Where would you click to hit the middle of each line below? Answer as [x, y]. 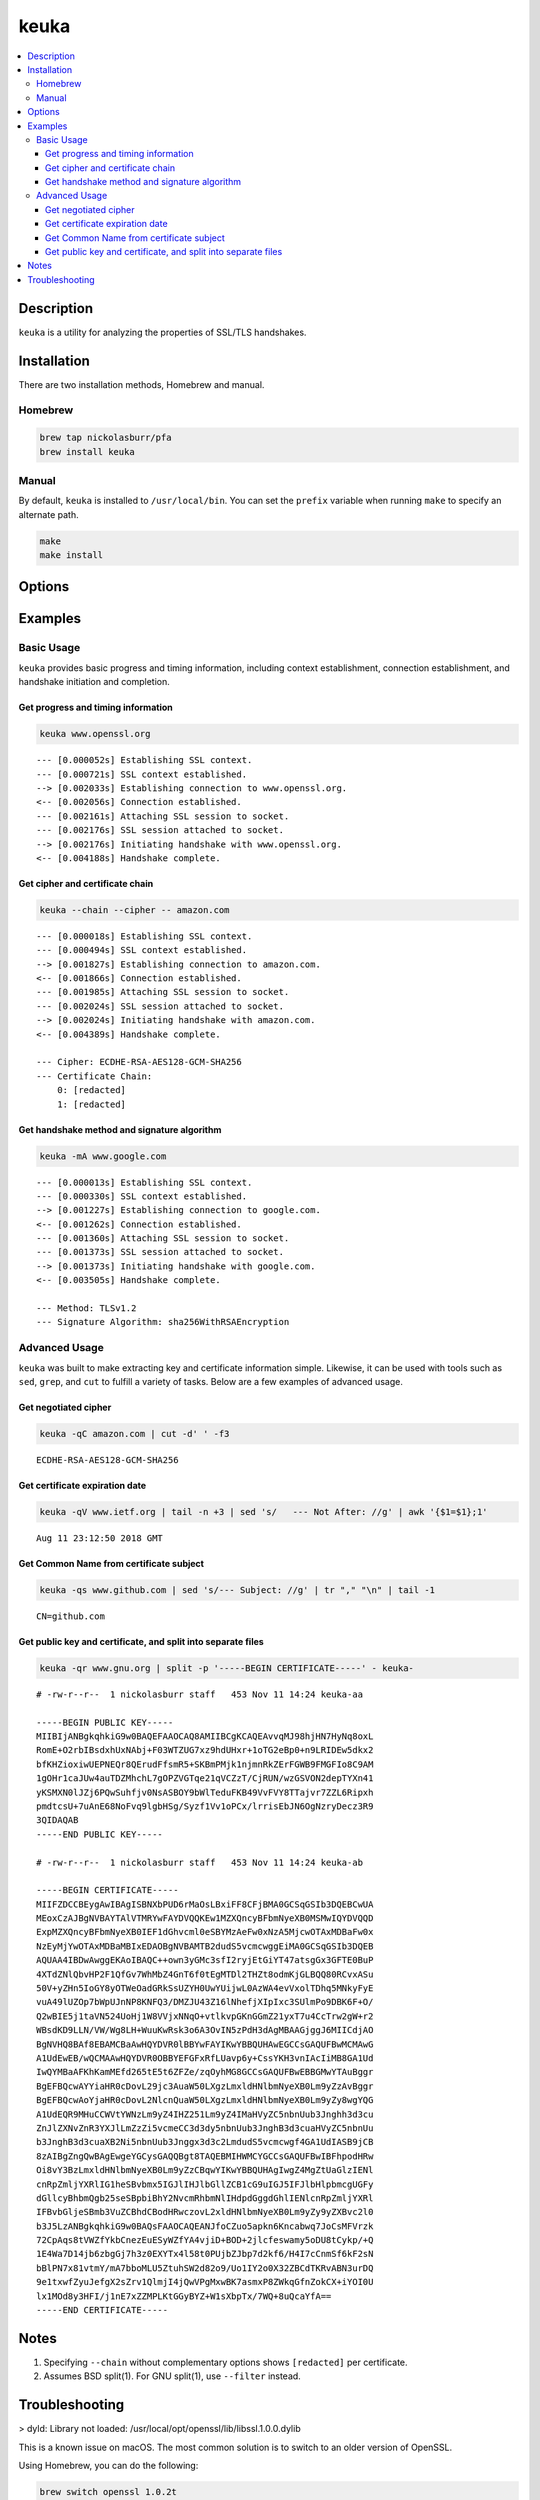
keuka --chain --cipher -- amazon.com [134, 909]
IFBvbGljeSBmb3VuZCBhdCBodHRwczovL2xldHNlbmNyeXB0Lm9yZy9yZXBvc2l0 [205, 2212]
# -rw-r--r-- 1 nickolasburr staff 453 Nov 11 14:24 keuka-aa [200, 1694]
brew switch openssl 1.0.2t [108, 2491]
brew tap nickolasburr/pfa [105, 438]
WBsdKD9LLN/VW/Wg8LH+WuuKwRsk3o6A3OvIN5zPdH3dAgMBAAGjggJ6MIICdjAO [205, 2030]
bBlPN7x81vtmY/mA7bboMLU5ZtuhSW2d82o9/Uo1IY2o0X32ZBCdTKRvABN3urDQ [205, 2268]
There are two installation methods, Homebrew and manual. [141, 384]
